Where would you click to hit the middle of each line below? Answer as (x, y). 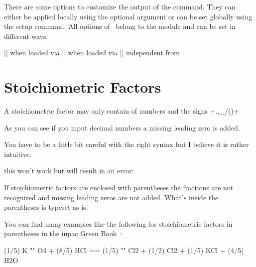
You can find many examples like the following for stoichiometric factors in (118, 223)
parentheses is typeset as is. (46, 207)
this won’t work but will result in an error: (69, 171)
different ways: (26, 36)
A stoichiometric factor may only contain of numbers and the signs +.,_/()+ (122, 111)
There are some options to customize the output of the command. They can (120, 6)
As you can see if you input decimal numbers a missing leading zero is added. (122, 127)
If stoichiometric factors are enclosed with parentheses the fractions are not (119, 188)
